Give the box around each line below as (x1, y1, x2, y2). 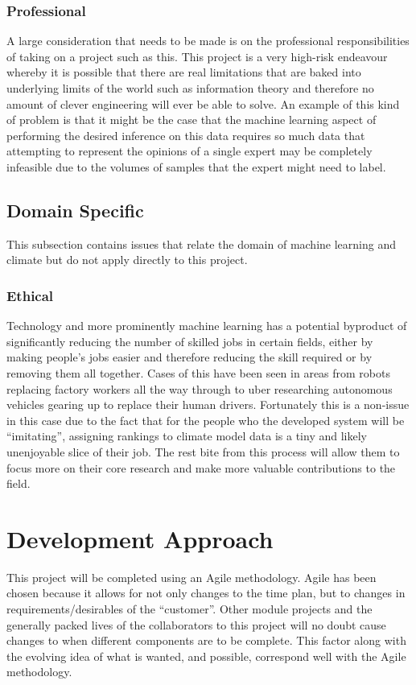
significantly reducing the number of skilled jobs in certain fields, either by (6, 332, 373, 349)
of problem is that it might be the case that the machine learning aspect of (6, 111, 377, 128)
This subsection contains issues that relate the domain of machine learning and (6, 235, 396, 252)
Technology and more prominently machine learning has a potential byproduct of (6, 317, 407, 334)
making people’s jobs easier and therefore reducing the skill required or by (6, 349, 373, 365)
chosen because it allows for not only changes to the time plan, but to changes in (6, 584, 406, 601)
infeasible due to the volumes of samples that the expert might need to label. (6, 158, 386, 175)
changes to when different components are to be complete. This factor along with (6, 632, 406, 649)
